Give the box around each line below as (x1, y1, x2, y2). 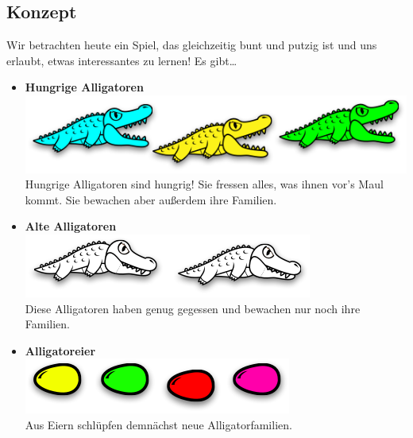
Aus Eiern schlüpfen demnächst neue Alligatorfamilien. (25, 416, 292, 432)
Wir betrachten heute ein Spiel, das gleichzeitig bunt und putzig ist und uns (6, 37, 377, 53)
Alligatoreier (25, 342, 96, 359)
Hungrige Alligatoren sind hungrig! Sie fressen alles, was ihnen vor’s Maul (25, 176, 384, 192)
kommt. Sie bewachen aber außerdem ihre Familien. (25, 191, 277, 207)
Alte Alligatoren (25, 218, 117, 235)
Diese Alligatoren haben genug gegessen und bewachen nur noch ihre (25, 300, 361, 316)
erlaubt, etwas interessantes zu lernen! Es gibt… (6, 52, 237, 68)
